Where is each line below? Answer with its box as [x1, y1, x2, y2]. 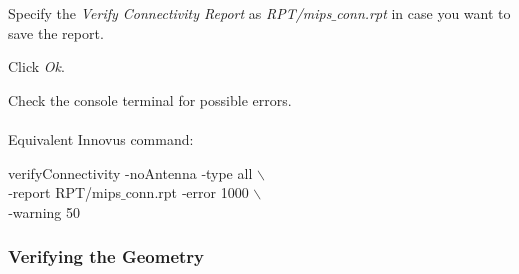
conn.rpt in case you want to [336, 3, 511, 23]
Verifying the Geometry [8, 244, 205, 269]
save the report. [8, 22, 104, 43]
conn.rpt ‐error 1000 [125, 182, 249, 203]
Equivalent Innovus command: [8, 128, 194, 149]
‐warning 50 [8, 201, 80, 222]
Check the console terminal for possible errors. [8, 89, 292, 110]
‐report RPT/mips [8, 182, 121, 203]
